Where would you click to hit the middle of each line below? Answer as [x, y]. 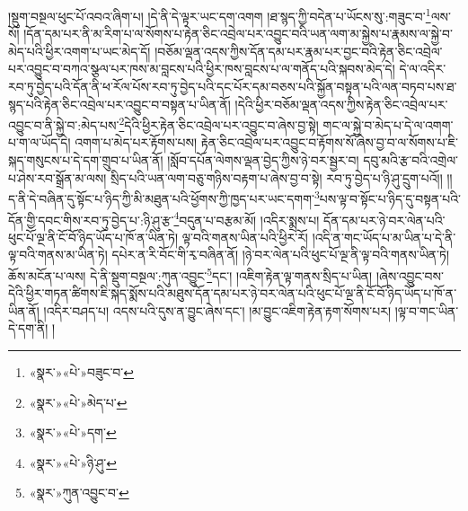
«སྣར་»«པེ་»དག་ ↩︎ [73, 432]
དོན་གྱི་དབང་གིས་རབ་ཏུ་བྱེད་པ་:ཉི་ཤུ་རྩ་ [91, 220]
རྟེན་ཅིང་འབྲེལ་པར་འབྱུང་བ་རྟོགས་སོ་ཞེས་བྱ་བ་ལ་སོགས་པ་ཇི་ [330, 142]
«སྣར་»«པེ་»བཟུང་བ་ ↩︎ [81, 371]
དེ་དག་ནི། [28, 328]
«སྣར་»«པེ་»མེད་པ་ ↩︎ [78, 402]
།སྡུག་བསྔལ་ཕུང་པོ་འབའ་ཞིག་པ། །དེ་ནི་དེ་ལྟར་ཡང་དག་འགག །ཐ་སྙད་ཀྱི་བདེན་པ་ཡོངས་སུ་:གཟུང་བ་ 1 [220, 15]
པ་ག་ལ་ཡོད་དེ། [40, 142]
